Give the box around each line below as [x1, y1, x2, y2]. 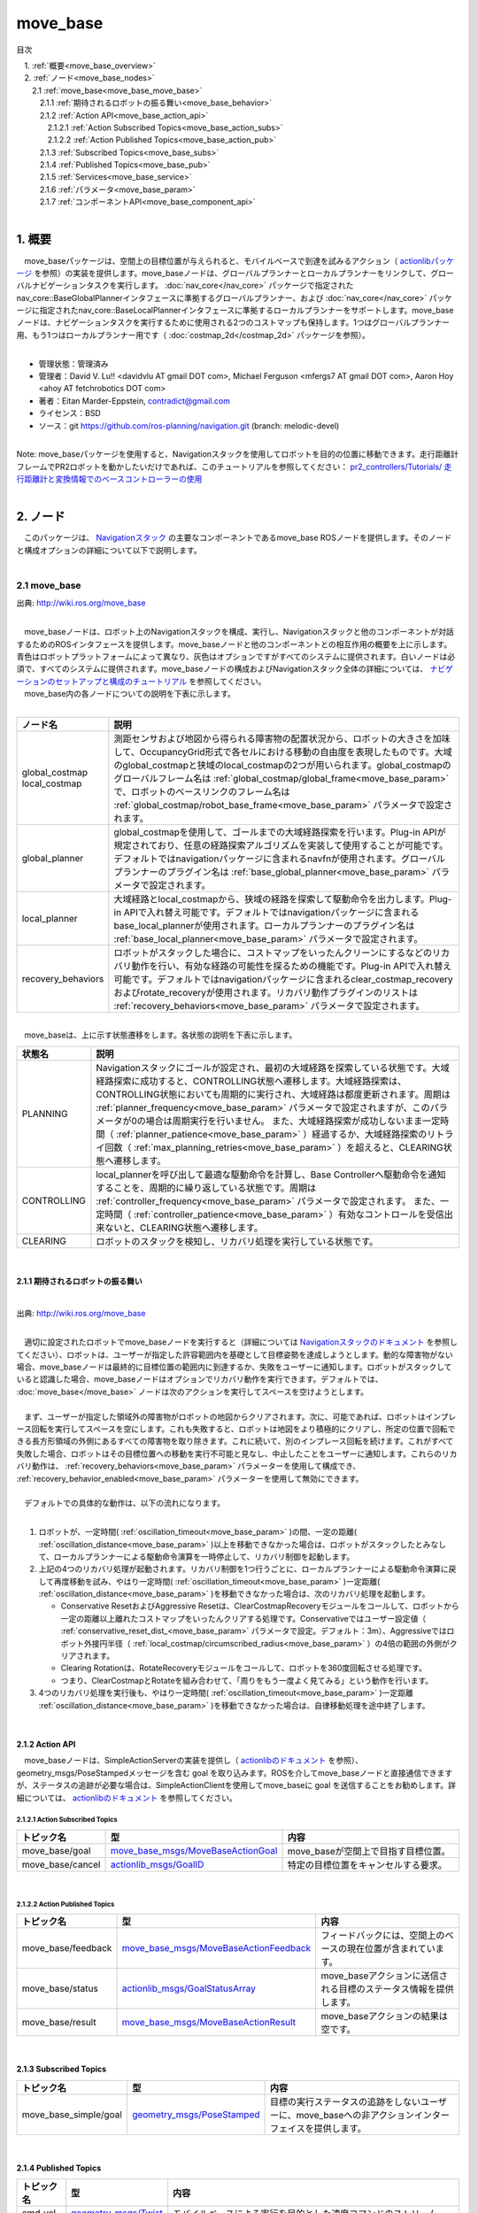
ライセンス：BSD [38, 408, 101, 419]
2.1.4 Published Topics [16, 2163, 102, 2173]
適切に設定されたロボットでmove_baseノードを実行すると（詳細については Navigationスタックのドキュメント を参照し [23, 1337, 458, 1347]
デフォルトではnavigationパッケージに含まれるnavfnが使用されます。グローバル [113, 852, 446, 865]
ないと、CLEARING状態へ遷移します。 [104, 1222, 264, 1234]
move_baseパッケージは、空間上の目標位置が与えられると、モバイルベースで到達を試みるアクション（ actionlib [23, 255, 431, 266]
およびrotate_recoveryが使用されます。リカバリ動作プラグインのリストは [113, 986, 418, 999]
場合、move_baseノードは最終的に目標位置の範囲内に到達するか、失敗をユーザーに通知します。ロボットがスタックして [16, 1361, 452, 1372]
